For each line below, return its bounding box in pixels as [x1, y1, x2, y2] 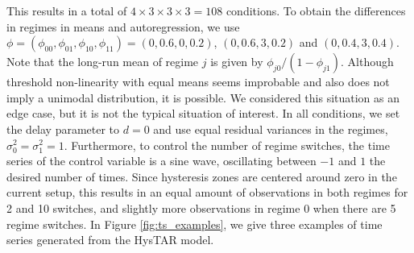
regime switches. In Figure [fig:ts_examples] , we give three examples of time [6, 215, 383, 232]
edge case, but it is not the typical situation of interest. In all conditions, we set [6, 105, 400, 122]
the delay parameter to [6, 120, 120, 137]
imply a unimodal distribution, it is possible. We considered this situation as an [6, 89, 400, 106]
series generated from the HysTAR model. [6, 231, 214, 248]
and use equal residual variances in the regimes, [153, 120, 388, 137]
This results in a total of [6, 2, 127, 19]
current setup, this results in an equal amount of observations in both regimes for [6, 184, 408, 201]
